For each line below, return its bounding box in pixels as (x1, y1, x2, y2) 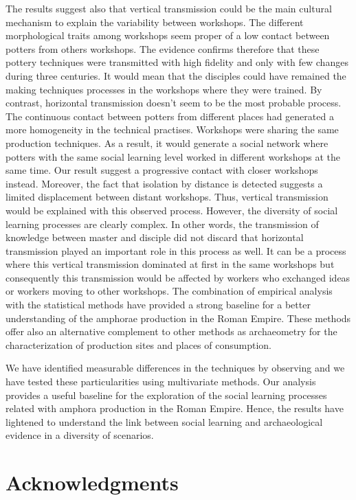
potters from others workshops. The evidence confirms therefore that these (5, 41, 320, 56)
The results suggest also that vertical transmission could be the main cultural (5, 1, 332, 15)
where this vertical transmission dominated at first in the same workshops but (5, 257, 335, 271)
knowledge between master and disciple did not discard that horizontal (5, 230, 304, 245)
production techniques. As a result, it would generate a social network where (5, 135, 329, 150)
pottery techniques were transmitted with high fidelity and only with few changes (5, 55, 348, 69)
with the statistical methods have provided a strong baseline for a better (5, 297, 311, 312)
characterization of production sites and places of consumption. (5, 337, 272, 352)
